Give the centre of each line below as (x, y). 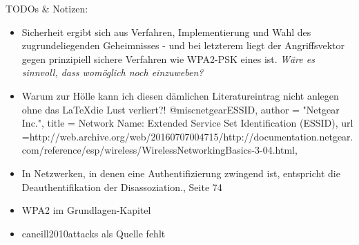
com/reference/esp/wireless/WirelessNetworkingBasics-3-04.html (158, 150)
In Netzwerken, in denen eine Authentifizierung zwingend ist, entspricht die (181, 173)
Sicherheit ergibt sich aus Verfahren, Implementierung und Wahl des (166, 31)
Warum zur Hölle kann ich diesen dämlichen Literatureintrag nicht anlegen (180, 95)
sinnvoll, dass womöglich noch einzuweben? (113, 72)
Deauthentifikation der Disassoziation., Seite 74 (122, 187)
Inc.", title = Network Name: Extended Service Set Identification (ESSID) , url (187, 123)
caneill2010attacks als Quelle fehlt (94, 233)
